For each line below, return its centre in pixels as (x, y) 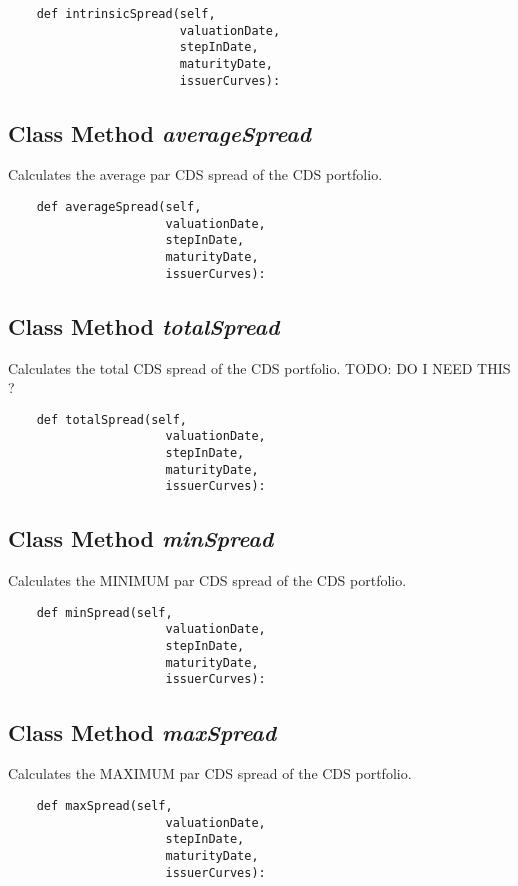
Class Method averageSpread (159, 132)
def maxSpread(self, (104, 805)
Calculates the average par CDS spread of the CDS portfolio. (195, 174)
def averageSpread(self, (119, 207)
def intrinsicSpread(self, (126, 14)
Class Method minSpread (141, 538)
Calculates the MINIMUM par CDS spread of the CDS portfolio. (207, 580)
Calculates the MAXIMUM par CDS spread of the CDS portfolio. (210, 773)
